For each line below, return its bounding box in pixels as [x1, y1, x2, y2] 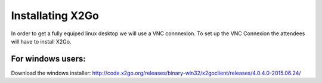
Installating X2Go [11, 9, 100, 22]
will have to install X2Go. [11, 38, 72, 45]
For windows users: [11, 54, 86, 64]
